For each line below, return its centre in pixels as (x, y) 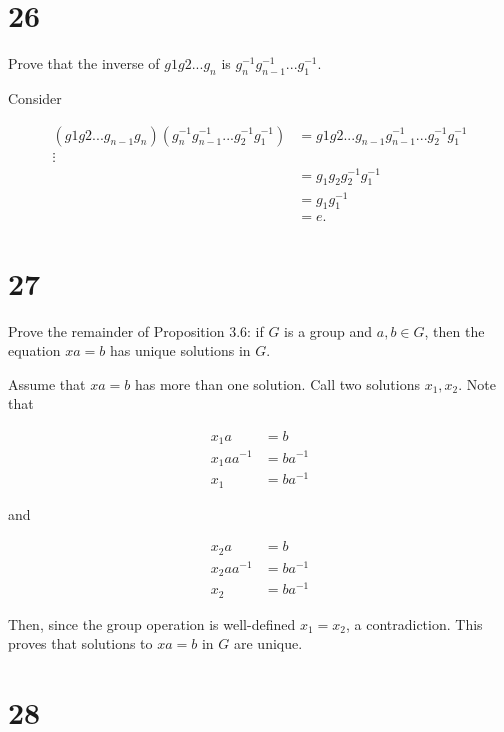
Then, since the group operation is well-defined (152, 623)
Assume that (47, 383)
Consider (35, 97)
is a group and (328, 330)
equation (34, 350)
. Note (477, 383)
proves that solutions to (80, 643)
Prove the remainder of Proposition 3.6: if (136, 330)
